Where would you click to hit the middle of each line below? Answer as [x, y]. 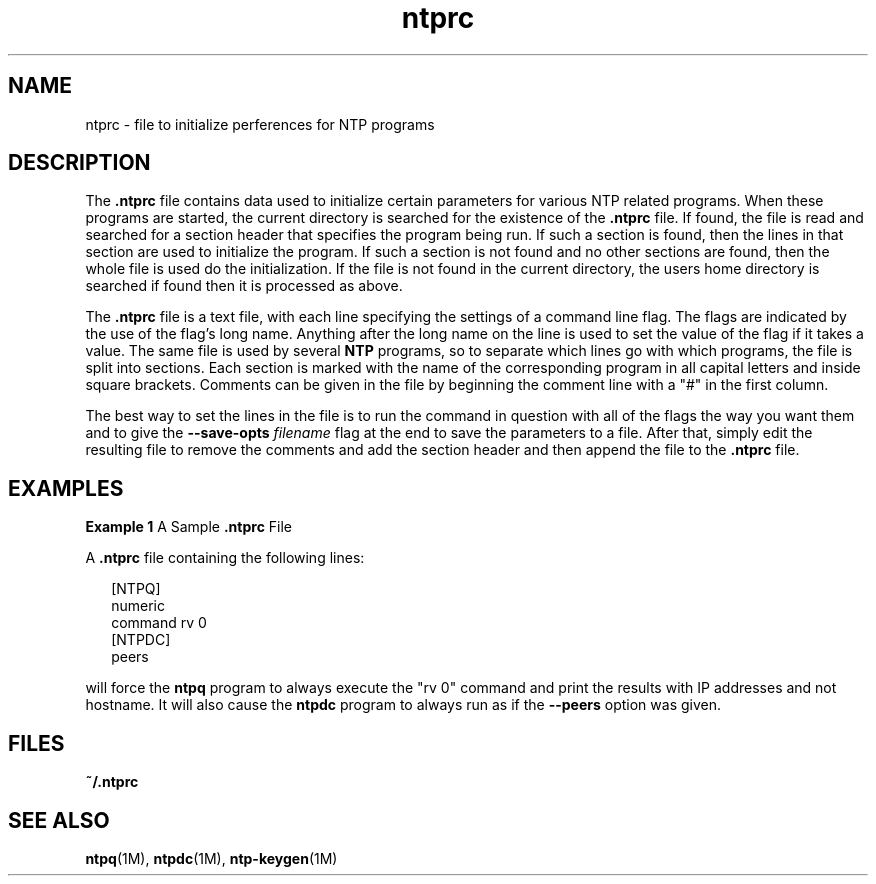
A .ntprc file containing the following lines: [225, 558]
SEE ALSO [59, 820]
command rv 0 [159, 623]
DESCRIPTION [79, 163]
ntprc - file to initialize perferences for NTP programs [260, 124]
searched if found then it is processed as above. [244, 286]
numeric [138, 606]
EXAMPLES [66, 488]
